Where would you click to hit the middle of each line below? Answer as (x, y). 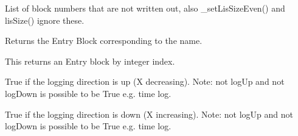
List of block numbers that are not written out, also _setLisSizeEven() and (145, 8)
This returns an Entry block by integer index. (90, 61)
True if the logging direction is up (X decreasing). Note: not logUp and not (145, 81)
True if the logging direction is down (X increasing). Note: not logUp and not (149, 114)
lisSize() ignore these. (45, 20)
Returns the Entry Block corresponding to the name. (104, 41)
